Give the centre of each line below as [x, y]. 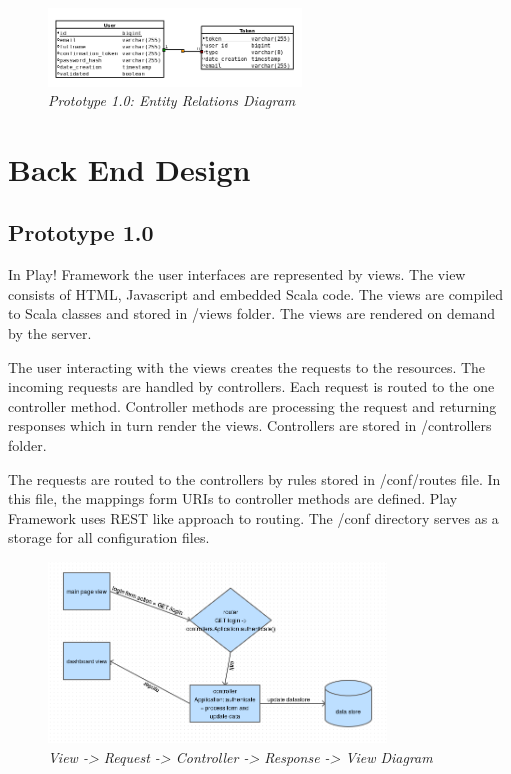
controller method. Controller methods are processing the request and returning [252, 405]
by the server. [50, 333]
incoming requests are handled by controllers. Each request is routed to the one [251, 386]
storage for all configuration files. [109, 537]
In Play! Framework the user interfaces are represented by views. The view [237, 274]
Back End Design [129, 168]
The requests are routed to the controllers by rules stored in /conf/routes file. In [254, 478]
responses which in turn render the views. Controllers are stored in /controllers [250, 425]
